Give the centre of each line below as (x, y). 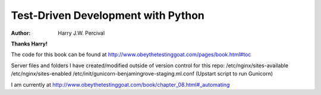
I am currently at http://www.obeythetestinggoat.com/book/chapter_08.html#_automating (120, 84)
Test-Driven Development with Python (108, 15)
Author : (21, 33)
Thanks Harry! (29, 44)
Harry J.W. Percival (81, 33)
